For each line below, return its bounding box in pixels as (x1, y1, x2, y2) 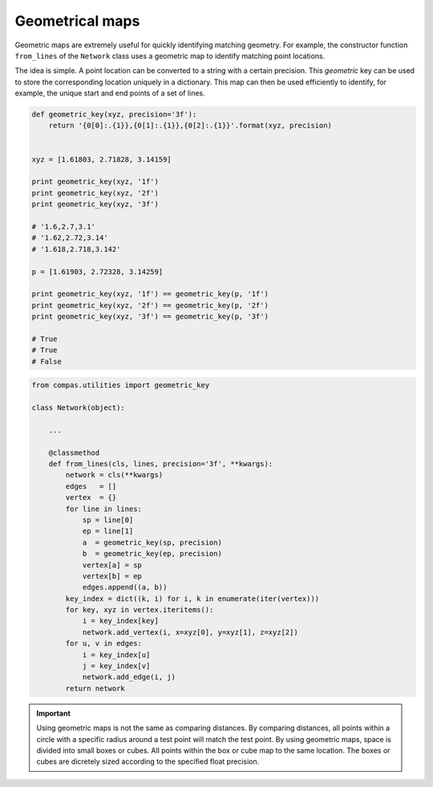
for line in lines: (65, 504, 142, 513)
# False (31, 357, 62, 366)
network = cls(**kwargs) (65, 470, 164, 480)
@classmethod (48, 448, 100, 457)
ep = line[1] (82, 526, 134, 536)
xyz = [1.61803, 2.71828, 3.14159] (31, 155, 172, 164)
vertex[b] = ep (82, 571, 142, 581)
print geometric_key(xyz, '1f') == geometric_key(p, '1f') (31, 290, 269, 298)
